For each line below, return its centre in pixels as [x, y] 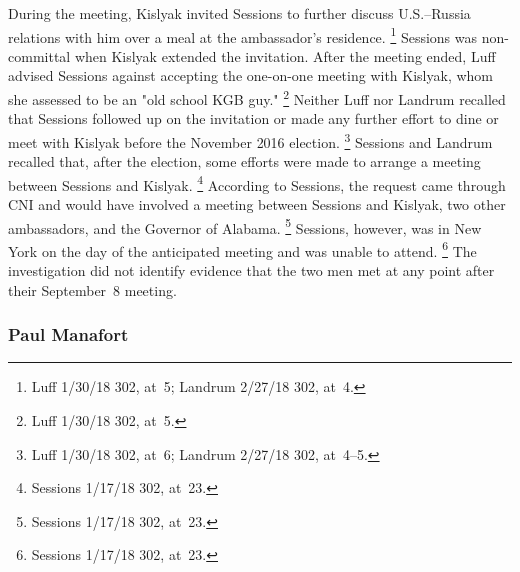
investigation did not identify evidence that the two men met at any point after [251, 270]
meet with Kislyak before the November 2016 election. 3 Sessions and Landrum [250, 140]
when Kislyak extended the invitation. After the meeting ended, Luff [285, 55]
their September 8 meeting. [92, 289]
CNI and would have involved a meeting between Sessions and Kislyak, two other [257, 203]
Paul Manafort [68, 334]
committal [39, 55]
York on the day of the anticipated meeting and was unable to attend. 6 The [242, 249]
